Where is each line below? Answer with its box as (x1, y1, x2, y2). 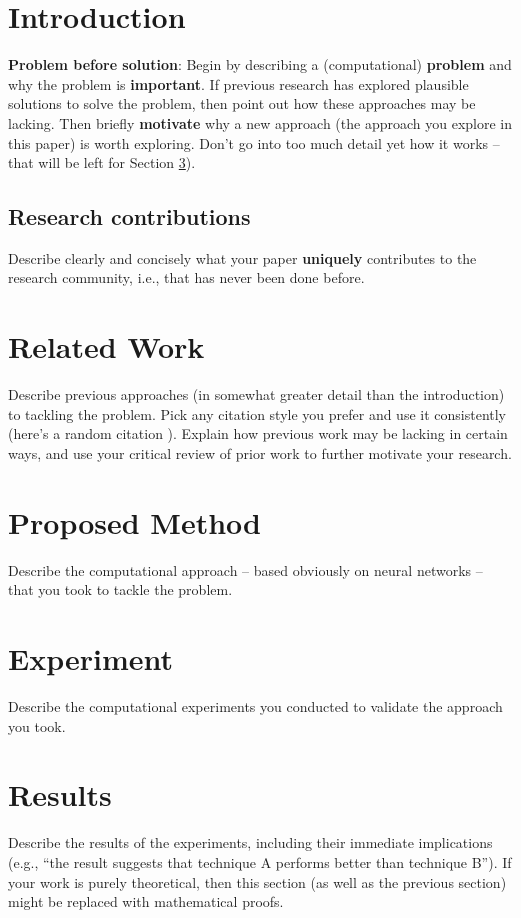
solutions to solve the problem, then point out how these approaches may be (8, 93, 476, 114)
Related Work (8, 326, 205, 367)
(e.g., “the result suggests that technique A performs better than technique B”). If (8, 851, 512, 872)
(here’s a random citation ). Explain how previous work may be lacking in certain (8, 423, 508, 444)
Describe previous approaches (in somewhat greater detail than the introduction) (8, 384, 505, 405)
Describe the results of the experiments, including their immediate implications (8, 832, 493, 853)
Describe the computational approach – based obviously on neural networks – (8, 559, 483, 580)
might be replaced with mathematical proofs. (8, 891, 284, 912)
